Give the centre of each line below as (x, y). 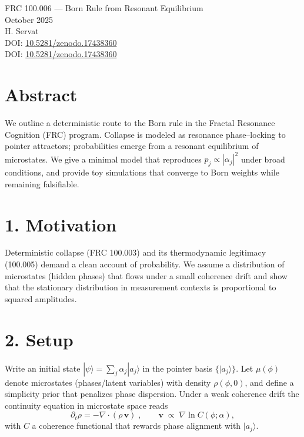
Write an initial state (43, 368)
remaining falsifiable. (42, 183)
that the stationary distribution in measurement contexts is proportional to (141, 287)
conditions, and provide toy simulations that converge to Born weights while (142, 172)
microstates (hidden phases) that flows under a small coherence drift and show (146, 275)
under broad (263, 159)
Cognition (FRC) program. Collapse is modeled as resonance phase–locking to (145, 134)
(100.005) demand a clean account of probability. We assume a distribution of (145, 264)
